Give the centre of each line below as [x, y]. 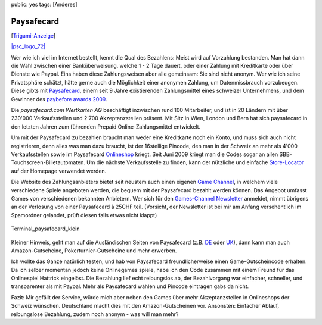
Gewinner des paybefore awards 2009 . [59, 99]
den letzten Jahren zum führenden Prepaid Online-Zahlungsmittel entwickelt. [106, 126]
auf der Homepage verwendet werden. [59, 171]
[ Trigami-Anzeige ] [33, 35]
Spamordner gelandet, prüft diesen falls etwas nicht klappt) [84, 215]
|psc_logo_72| [28, 46]
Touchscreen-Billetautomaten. [48, 162]
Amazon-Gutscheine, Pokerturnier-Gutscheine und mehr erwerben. [94, 251]
